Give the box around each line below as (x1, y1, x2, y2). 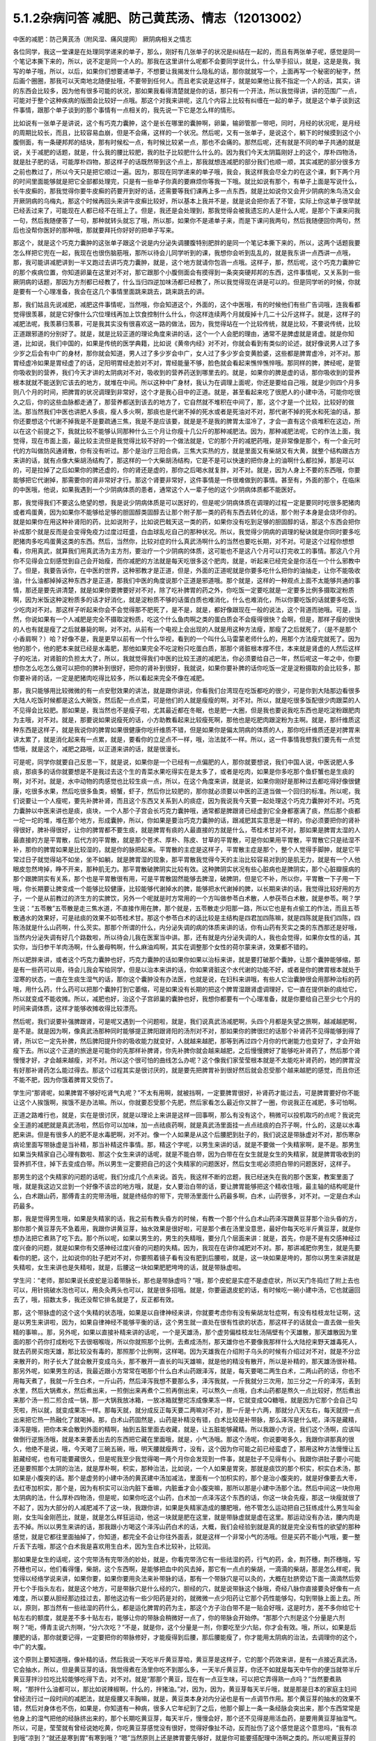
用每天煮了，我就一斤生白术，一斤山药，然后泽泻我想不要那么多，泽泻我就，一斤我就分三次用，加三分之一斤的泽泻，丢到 (13, 1376, 361, 1385)
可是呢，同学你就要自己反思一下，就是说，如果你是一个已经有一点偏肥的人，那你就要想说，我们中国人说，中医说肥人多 (13, 758, 354, 766)
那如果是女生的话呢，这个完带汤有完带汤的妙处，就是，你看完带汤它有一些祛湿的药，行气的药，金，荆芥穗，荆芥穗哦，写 (13, 1555, 361, 1563)
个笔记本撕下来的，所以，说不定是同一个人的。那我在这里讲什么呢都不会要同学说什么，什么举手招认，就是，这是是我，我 (13, 57, 361, 65)
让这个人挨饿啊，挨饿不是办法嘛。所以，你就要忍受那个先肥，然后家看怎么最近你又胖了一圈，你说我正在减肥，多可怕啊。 (13, 1098, 361, 1107)
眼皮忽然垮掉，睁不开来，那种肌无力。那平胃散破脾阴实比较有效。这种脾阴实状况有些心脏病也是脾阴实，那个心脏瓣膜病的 (13, 864, 361, 873)
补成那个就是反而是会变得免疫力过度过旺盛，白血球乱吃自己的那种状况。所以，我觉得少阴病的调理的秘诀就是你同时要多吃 (13, 527, 361, 536)
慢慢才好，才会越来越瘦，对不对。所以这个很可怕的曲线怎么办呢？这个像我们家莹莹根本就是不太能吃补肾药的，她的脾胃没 (13, 1056, 361, 1065)
